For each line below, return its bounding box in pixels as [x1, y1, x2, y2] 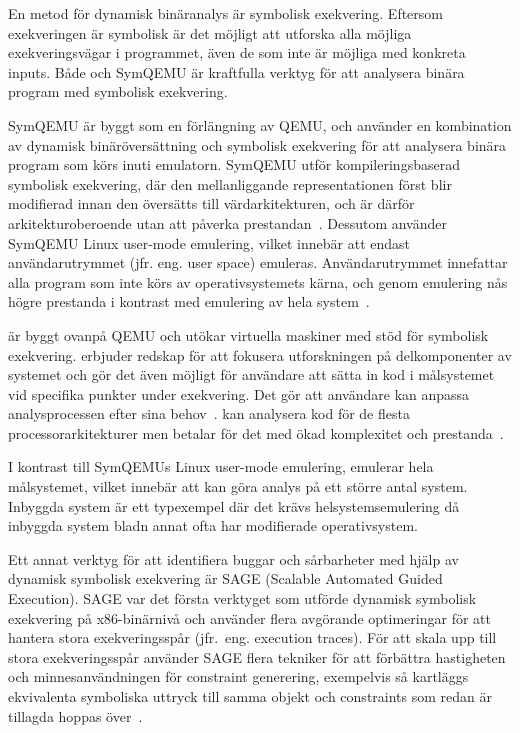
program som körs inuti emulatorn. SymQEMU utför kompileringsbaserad [8, 154, 460, 175]
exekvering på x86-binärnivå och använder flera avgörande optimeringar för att [8, 607, 491, 628]
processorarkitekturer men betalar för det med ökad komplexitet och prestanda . [8, 422, 504, 443]
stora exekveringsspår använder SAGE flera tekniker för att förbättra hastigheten [8, 646, 506, 667]
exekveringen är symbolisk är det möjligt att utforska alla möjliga [8, 22, 412, 43]
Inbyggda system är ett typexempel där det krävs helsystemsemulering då [8, 495, 460, 516]
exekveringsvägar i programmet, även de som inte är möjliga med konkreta [8, 42, 466, 63]
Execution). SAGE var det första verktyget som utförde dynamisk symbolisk [8, 588, 477, 609]
